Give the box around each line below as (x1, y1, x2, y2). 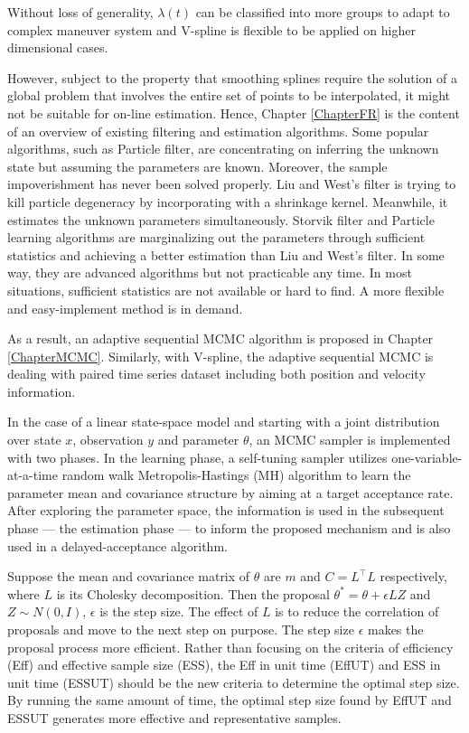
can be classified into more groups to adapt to (195, 3, 450, 21)
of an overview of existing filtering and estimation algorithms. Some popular (7, 121, 429, 140)
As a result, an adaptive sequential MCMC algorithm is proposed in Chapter (7, 329, 434, 348)
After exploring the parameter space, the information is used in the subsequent (7, 501, 445, 520)
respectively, (380, 567, 447, 586)
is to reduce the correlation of (275, 602, 439, 621)
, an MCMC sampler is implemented (249, 430, 451, 449)
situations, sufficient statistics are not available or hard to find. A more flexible (7, 280, 445, 299)
